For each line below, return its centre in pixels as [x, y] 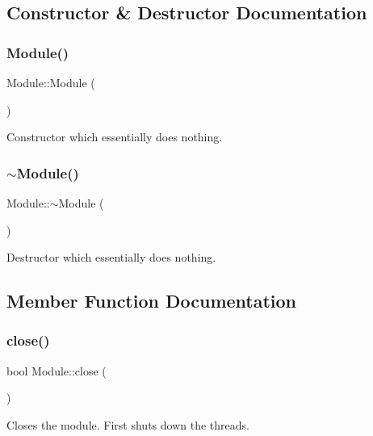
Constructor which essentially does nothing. [115, 137]
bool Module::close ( [57, 370]
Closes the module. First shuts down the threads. [128, 424]
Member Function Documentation [152, 301]
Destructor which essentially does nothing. [111, 257]
